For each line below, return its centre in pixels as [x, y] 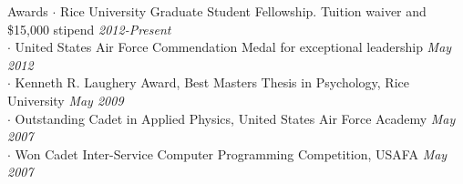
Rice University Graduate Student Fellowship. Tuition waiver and [243, 11]
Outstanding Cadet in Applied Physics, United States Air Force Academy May [235, 118]
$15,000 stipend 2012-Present [89, 29]
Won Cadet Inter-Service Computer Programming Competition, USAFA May [231, 153]
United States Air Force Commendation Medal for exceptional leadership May [233, 47]
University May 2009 [66, 100]
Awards [28, 11]
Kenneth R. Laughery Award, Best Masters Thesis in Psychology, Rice [212, 82]
